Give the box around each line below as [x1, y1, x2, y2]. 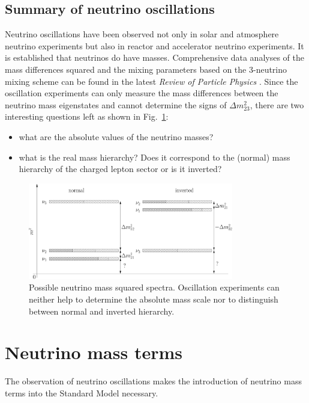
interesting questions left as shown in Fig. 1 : [5, 110, 169, 123]
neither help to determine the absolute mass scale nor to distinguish [29, 292, 278, 305]
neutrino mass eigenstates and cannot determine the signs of [5, 98, 227, 111]
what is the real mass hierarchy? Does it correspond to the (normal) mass [19, 150, 290, 163]
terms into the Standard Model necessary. [5, 386, 158, 399]
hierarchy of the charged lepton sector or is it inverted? [19, 162, 222, 175]
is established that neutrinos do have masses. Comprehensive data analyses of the [5, 51, 304, 64]
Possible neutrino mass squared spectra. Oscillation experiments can [29, 281, 280, 294]
